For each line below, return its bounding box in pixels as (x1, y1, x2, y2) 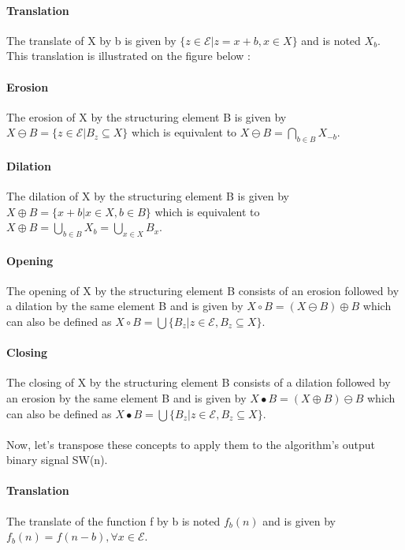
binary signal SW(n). (6, 451, 108, 468)
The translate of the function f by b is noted (6, 512, 221, 529)
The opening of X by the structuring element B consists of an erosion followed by (6, 282, 399, 298)
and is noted (301, 32, 361, 48)
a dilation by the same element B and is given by (6, 297, 243, 314)
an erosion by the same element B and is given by (6, 389, 247, 406)
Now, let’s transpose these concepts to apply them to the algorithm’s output (6, 436, 375, 452)
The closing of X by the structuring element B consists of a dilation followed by (6, 374, 391, 391)
